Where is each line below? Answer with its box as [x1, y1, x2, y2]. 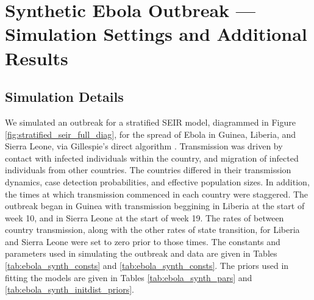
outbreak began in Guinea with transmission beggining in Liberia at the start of [5, 199, 305, 212]
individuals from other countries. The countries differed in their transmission [5, 163, 291, 176]
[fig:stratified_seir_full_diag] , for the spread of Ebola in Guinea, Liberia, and [5, 127, 296, 140]
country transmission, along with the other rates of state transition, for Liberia [5, 223, 300, 236]
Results [5, 45, 68, 70]
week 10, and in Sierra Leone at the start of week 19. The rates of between [5, 211, 284, 224]
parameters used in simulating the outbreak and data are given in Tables [5, 247, 277, 260]
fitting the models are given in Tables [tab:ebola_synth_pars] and [5, 271, 252, 284]
